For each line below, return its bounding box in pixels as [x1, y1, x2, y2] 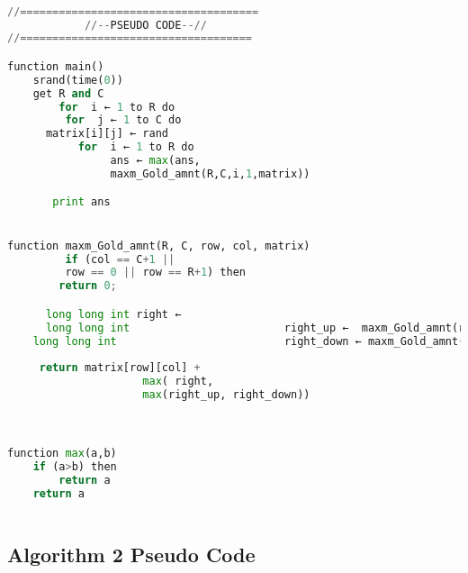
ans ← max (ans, [110, 154, 201, 168]
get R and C [32, 86, 104, 100]
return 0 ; [58, 279, 117, 293]
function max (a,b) [7, 446, 117, 459]
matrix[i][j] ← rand [45, 127, 168, 141]
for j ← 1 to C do [65, 114, 182, 127]
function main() [7, 59, 104, 73]
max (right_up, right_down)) [142, 388, 310, 402]
